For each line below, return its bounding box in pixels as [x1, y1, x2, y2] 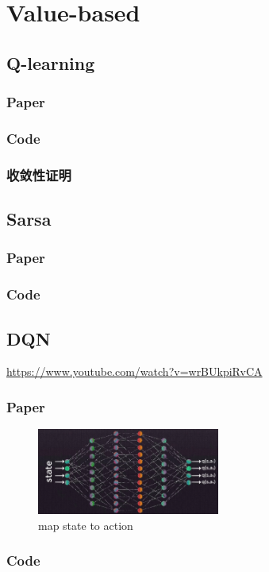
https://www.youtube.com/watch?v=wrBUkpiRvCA [6, 363, 263, 380]
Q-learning [6, 50, 95, 75]
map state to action [38, 516, 133, 533]
